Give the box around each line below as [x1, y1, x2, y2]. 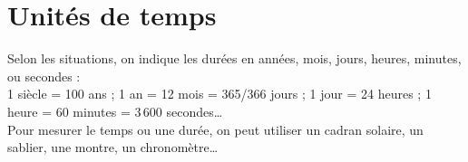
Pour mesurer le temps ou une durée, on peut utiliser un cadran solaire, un [7, 119, 424, 138]
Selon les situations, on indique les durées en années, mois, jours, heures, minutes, [7, 49, 462, 68]
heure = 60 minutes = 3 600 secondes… [7, 101, 223, 120]
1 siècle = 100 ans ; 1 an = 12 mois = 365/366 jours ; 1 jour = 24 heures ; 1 [7, 84, 432, 103]
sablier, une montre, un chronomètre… [7, 138, 219, 157]
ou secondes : [7, 66, 81, 85]
